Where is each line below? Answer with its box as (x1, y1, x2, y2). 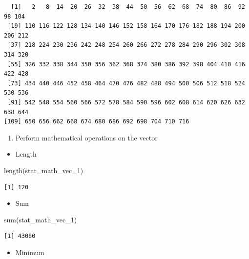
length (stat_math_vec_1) (4, 165, 83, 175)
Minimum (15, 247, 44, 257)
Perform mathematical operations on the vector (15, 132, 158, 142)
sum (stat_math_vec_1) (4, 214, 77, 224)
